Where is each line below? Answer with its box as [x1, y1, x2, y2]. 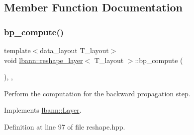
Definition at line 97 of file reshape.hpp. [4, 121, 125, 132]
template [4, 45, 31, 55]
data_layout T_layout [40, 45, 109, 55]
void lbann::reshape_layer [4, 55, 83, 65]
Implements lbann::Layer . [4, 105, 82, 115]
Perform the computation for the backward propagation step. [4, 88, 191, 98]
